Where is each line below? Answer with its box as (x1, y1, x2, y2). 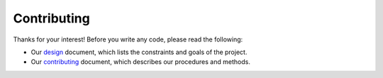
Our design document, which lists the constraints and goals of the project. (30, 48, 248, 56)
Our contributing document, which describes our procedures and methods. (30, 58, 251, 66)
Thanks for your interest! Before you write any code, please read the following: (13, 35, 243, 44)
